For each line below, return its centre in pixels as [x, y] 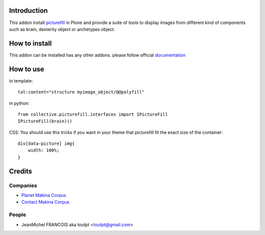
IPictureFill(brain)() [45, 121]
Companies [23, 185]
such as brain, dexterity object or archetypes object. [62, 29]
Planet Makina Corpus [44, 195]
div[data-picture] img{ [46, 144]
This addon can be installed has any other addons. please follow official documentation [97, 55]
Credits [21, 171]
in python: [19, 103]
